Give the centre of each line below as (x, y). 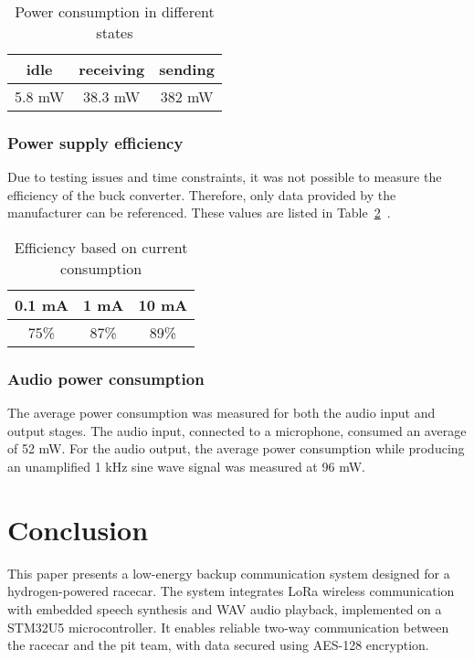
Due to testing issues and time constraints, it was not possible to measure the (225, 177)
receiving (112, 69)
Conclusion (78, 529)
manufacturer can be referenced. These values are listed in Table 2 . (199, 213)
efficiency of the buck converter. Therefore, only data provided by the (202, 194)
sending (187, 69)
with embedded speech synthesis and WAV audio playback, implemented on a (225, 608)
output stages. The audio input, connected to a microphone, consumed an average (237, 430)
